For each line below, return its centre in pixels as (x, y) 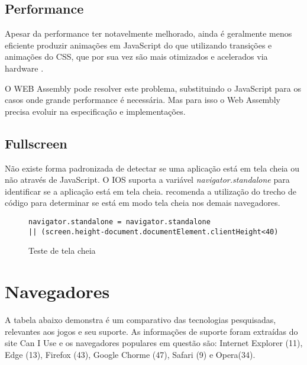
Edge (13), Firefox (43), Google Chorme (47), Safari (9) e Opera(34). (130, 354)
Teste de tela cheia (62, 251)
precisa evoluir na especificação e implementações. (95, 111)
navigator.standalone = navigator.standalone (119, 222)
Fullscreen (36, 143)
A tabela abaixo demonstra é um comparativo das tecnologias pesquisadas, (140, 319)
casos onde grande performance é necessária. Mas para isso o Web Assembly (143, 100)
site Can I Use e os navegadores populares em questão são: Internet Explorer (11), (154, 343)
